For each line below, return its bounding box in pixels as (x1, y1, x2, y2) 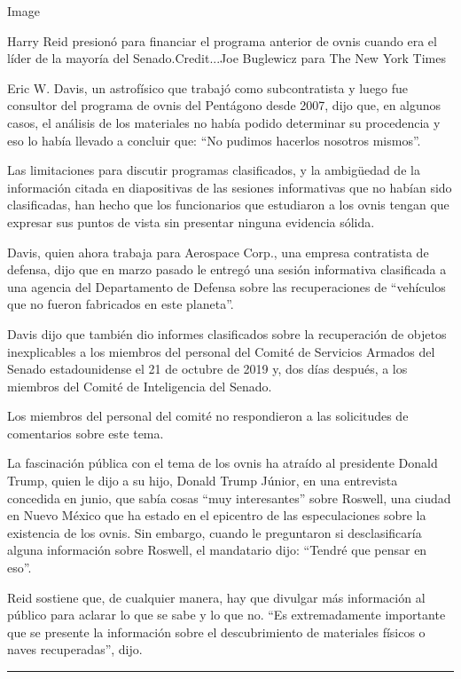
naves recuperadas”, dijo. (7, 640, 143, 659)
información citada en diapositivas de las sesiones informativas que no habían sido (7, 178, 452, 196)
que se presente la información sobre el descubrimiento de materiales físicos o (7, 622, 426, 641)
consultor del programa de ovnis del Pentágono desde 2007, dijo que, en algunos (7, 96, 441, 114)
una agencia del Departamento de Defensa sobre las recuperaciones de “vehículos (7, 277, 446, 296)
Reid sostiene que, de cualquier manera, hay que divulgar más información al (7, 588, 426, 606)
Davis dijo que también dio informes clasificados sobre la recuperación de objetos (7, 324, 447, 343)
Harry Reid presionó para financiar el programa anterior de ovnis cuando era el (7, 31, 437, 50)
